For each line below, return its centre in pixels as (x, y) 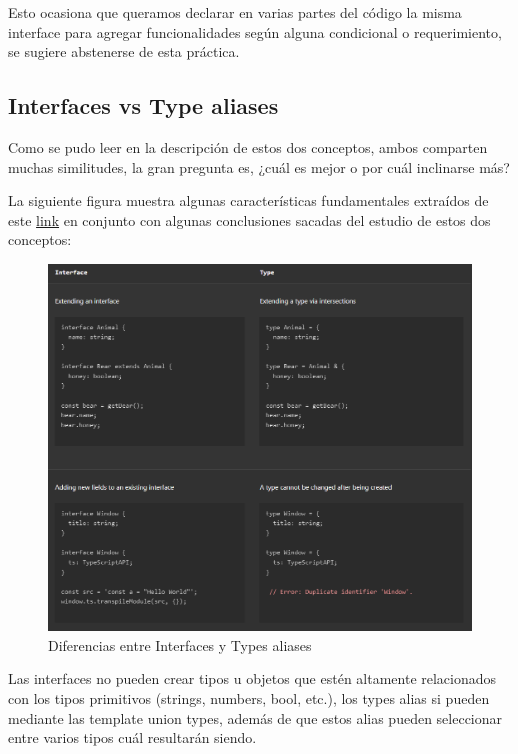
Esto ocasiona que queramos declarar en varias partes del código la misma (235, 12)
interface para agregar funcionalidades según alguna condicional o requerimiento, (255, 31)
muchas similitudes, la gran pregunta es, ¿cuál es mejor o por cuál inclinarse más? (259, 166)
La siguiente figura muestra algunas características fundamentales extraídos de (248, 200)
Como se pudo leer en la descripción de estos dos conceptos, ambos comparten (248, 146)
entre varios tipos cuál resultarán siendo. (132, 737)
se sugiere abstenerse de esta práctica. (124, 51)
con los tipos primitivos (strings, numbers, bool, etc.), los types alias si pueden (249, 698)
